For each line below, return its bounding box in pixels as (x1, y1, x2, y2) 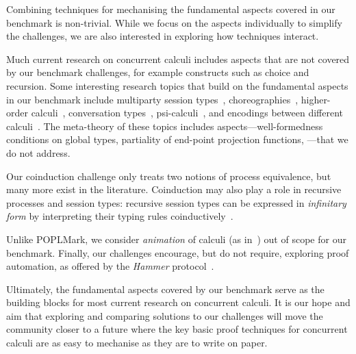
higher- (301, 92, 331, 106)
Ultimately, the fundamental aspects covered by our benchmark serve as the (6, 281, 325, 296)
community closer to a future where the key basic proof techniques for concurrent (6, 322, 348, 336)
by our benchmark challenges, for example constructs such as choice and (6, 65, 309, 79)
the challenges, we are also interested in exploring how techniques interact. (6, 29, 319, 43)
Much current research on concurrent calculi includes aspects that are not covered (6, 51, 350, 66)
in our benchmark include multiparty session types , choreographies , (6, 92, 298, 106)
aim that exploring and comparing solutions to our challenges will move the (6, 308, 323, 323)
